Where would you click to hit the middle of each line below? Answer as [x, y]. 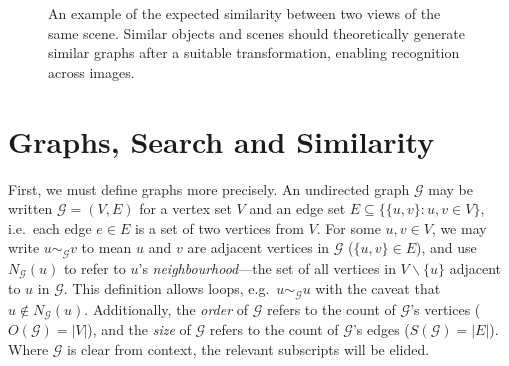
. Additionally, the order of [166, 308]
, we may [459, 227]
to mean [106, 247]
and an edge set [297, 208]
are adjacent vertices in [258, 247]
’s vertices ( [445, 308]
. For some [348, 227]
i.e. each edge [50, 227]
